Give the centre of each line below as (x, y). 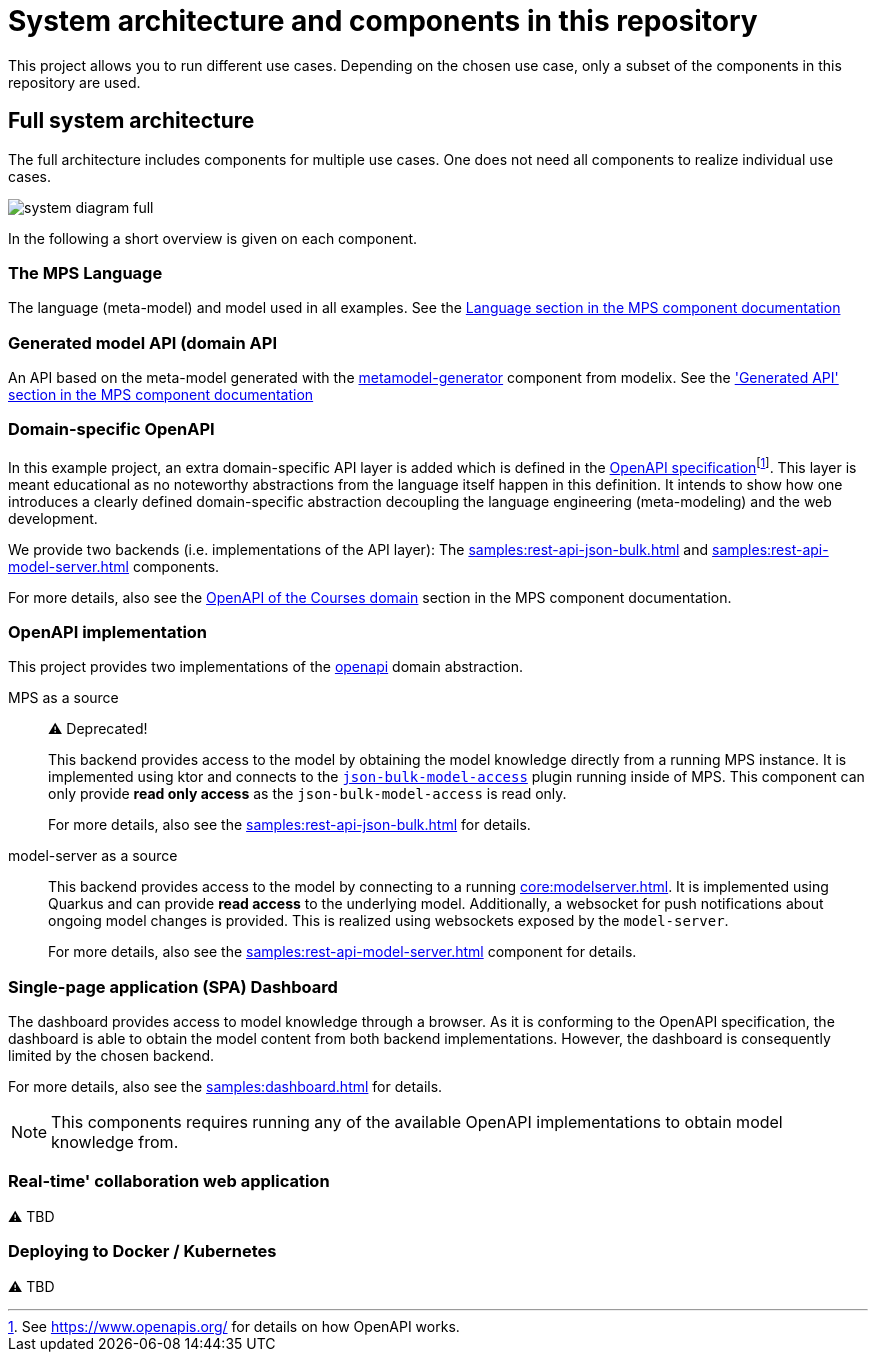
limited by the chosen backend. (111, 1055)
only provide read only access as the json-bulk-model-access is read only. (307, 794)
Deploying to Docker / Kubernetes (142, 1251)
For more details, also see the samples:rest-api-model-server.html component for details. (342, 952)
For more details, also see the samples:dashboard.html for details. (225, 1086)
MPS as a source (63, 698)
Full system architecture (131, 121)
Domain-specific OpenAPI (111, 429)
